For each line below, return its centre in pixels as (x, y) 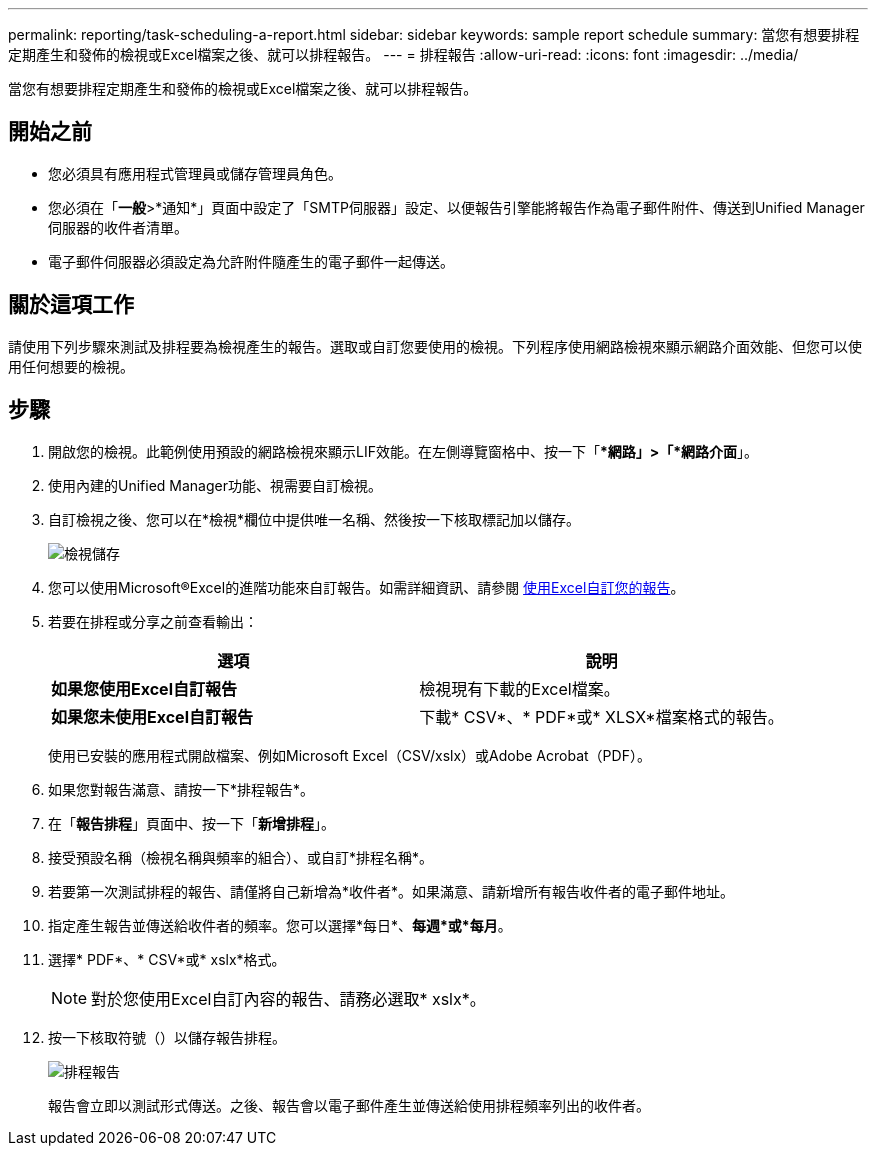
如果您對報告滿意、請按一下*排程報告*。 (181, 789)
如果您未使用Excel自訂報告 (152, 716)
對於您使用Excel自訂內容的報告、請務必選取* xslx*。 (288, 998)
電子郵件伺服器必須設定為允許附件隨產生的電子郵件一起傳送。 (251, 261)
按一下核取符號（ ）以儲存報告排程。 (167, 1037)
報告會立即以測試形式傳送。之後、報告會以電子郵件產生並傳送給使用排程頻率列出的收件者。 (349, 1105)
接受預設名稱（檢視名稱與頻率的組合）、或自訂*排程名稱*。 (241, 857)
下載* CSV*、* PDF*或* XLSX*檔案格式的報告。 (601, 716)
